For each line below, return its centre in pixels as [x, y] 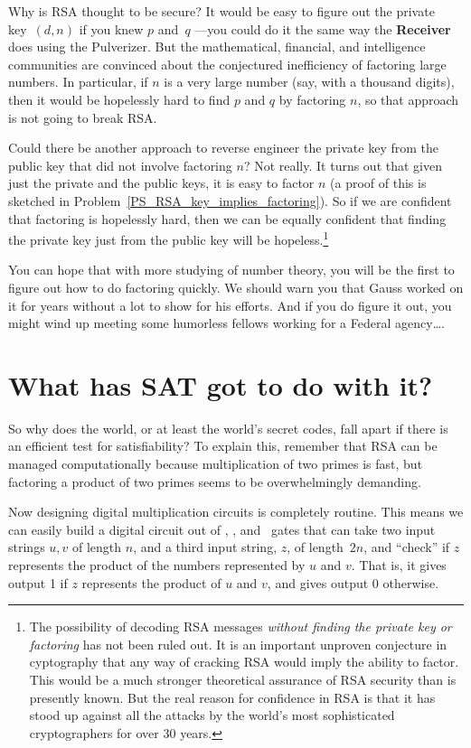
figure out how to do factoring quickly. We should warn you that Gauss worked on [236, 287]
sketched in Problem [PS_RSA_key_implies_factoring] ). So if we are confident [230, 200]
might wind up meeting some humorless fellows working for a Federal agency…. [226, 323]
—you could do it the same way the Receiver [323, 28]
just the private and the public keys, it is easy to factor [161, 183]
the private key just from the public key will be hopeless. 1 [169, 238]
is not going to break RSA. [83, 117]
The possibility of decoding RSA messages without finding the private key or [240, 626]
